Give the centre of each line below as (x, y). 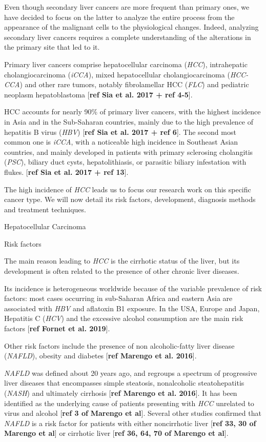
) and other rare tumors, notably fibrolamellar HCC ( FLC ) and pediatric (134, 84)
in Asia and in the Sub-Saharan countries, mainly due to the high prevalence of (129, 121)
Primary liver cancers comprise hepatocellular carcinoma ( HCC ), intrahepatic (126, 64)
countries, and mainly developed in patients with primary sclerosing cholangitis (129, 152)
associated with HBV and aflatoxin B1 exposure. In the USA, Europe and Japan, (132, 308)
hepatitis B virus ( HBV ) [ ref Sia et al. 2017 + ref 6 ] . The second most (120, 132)
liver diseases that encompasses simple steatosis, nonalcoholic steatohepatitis (124, 383)
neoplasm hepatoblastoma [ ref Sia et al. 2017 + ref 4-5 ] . (98, 94)
